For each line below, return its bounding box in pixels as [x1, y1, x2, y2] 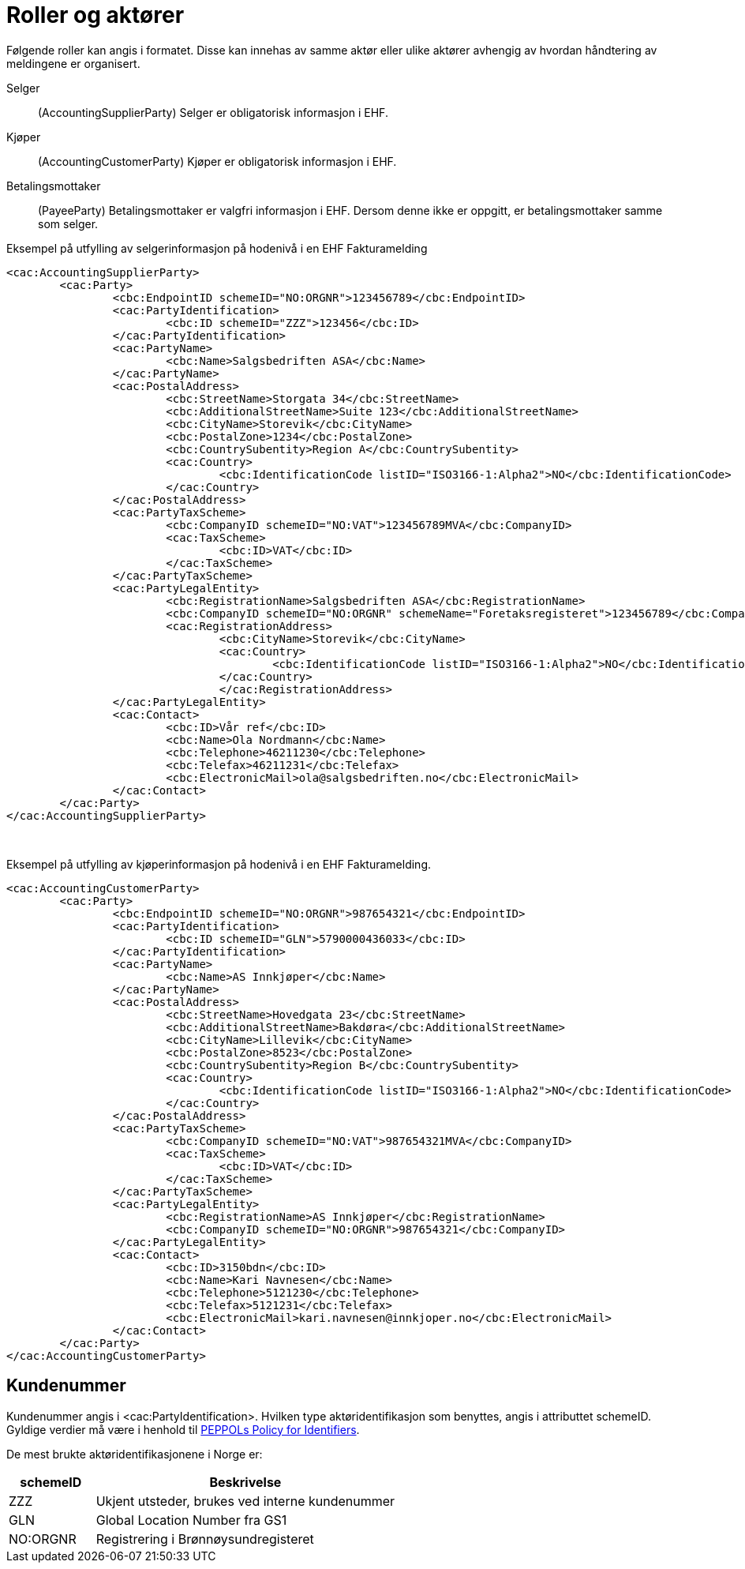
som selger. [38, 216, 99, 231]
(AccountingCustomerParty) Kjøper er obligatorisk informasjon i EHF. [38, 154, 397, 168]
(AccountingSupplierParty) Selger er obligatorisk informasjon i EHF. [38, 105, 388, 119]
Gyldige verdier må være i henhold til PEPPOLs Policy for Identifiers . [6, 1422, 360, 1436]
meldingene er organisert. [6, 56, 140, 70]
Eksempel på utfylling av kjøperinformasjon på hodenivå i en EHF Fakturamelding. [6, 857, 432, 871]
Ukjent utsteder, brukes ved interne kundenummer [95, 1492, 395, 1509]
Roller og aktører [6, 2, 185, 28]
